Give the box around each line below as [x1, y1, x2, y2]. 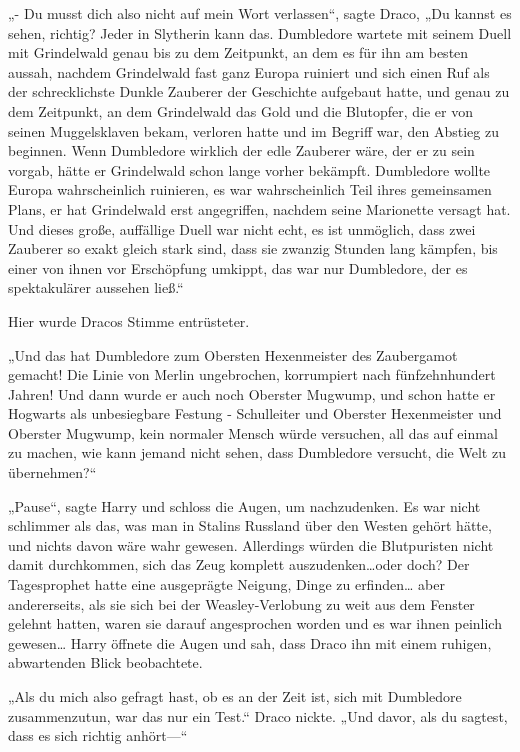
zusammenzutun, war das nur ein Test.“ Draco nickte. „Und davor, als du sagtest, [8, 705, 508, 726]
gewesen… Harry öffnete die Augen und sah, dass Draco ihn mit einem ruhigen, [8, 632, 492, 653]
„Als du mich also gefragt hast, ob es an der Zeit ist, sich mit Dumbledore [8, 686, 462, 706]
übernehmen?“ [8, 462, 97, 483]
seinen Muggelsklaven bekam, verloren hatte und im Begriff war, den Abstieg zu [8, 120, 499, 141]
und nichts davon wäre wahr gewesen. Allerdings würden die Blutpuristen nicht [8, 534, 494, 555]
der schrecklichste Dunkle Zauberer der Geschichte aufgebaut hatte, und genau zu [8, 81, 510, 102]
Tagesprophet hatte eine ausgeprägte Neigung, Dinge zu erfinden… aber [8, 574, 445, 595]
